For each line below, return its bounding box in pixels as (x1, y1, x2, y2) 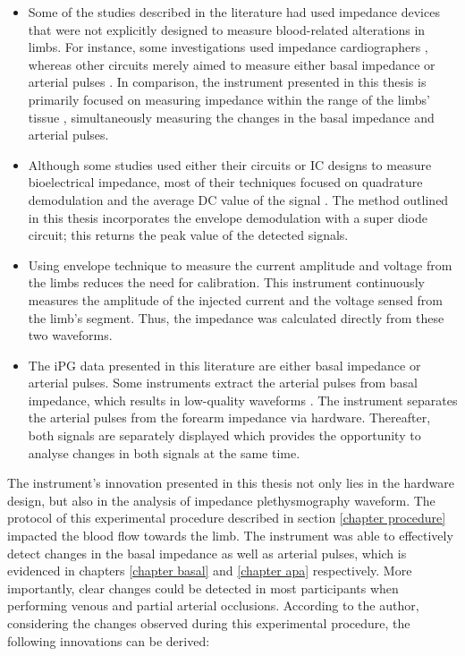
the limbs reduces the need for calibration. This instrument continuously (28, 273, 425, 292)
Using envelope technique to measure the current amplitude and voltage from (28, 255, 452, 274)
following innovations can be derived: (7, 631, 210, 650)
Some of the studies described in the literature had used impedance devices (28, 3, 440, 21)
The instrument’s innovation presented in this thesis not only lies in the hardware (7, 473, 455, 492)
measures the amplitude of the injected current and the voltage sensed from (28, 290, 444, 309)
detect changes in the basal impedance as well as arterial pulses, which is (7, 543, 407, 562)
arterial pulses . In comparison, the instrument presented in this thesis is (28, 72, 427, 91)
